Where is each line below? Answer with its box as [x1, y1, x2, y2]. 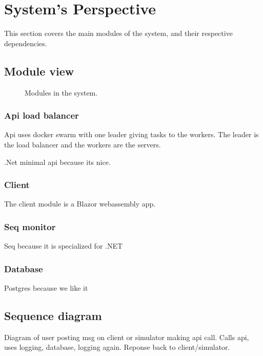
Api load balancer [4, 109, 79, 122]
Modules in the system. [25, 87, 98, 98]
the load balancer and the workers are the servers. [4, 139, 161, 149]
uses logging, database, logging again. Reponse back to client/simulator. [4, 342, 230, 352]
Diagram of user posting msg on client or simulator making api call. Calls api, [4, 331, 249, 342]
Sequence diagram [4, 307, 102, 323]
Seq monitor [4, 220, 56, 233]
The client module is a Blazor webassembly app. [4, 198, 156, 209]
